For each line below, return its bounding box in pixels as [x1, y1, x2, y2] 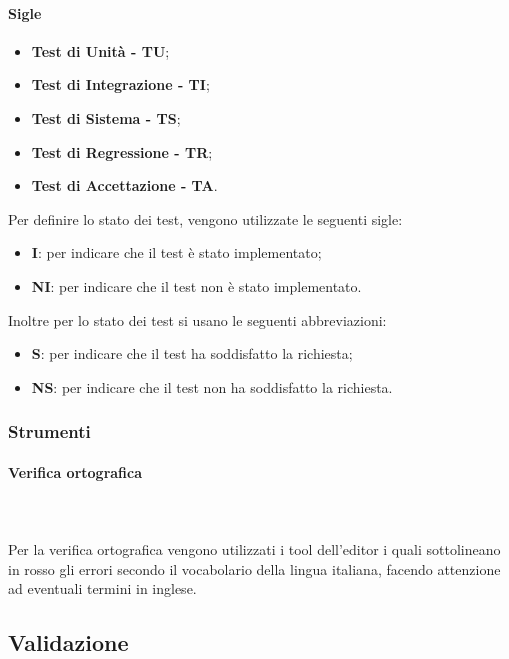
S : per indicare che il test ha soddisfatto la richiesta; [31, 343, 353, 364]
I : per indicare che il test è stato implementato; [31, 242, 322, 263]
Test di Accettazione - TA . [31, 175, 218, 196]
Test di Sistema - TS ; [31, 107, 181, 128]
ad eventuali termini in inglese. [8, 578, 197, 599]
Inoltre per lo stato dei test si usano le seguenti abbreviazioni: [8, 309, 387, 330]
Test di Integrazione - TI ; [31, 74, 210, 95]
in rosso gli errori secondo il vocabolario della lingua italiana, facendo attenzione [8, 558, 501, 579]
